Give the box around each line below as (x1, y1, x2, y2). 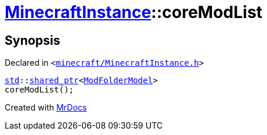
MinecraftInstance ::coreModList (5, 2, 263, 22)
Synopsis (5, 33, 60, 48)
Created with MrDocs (5, 102, 87, 113)
